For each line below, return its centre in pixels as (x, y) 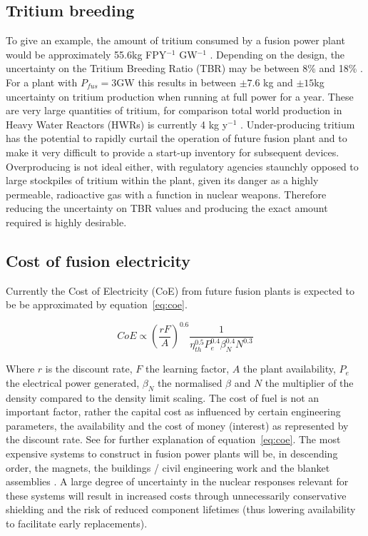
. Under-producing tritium (298, 124)
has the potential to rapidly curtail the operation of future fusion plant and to (177, 138)
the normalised (190, 382)
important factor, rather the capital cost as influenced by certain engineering (173, 411)
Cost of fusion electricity (98, 260)
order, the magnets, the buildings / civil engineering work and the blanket (168, 467)
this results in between (187, 82)
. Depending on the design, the (277, 54)
